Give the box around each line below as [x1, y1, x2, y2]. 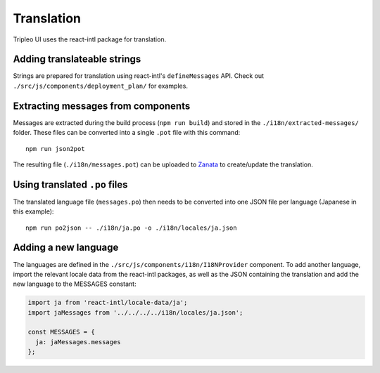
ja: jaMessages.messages [35, 338, 121, 346]
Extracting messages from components [13, 100, 191, 112]
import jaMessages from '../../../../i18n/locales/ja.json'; [27, 308, 243, 316]
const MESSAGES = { [27, 328, 95, 336]
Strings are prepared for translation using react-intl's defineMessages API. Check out [13, 72, 264, 80]
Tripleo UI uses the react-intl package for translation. [13, 35, 167, 44]
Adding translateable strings [13, 53, 141, 65]
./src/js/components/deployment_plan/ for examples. [13, 81, 188, 90]
